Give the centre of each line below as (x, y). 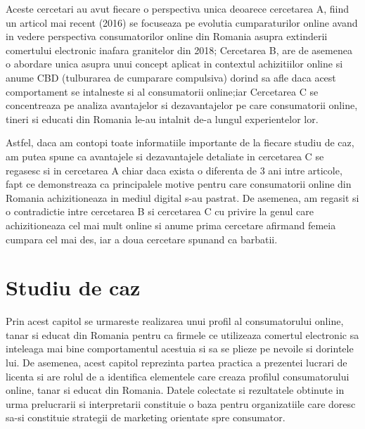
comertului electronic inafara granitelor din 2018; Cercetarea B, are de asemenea (179, 50)
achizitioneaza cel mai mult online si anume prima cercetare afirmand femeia (171, 225)
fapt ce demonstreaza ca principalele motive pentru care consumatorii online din (179, 184)
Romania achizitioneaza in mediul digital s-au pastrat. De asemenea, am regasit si (182, 197)
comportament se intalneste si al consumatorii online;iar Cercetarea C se (162, 91)
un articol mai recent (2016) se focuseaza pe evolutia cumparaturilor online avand (182, 22)
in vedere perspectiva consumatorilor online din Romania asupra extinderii (167, 36)
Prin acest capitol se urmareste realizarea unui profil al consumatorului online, (175, 321)
